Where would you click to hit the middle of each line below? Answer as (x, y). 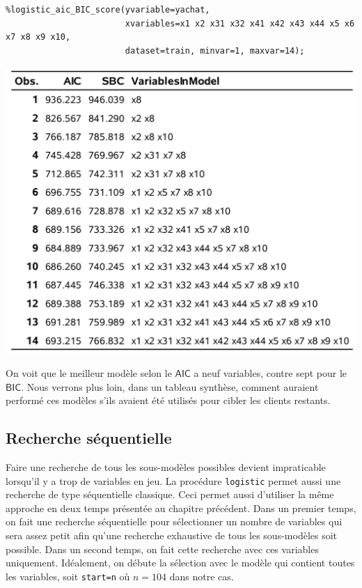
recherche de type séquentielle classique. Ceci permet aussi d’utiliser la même (170, 494)
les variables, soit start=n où (68, 576)
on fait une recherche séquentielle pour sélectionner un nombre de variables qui (174, 521)
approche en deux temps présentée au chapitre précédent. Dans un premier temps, (181, 508)
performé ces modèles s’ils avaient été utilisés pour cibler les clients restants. (168, 400)
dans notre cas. (202, 576)
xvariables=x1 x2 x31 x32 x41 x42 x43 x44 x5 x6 (240, 23)
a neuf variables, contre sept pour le (270, 372)
